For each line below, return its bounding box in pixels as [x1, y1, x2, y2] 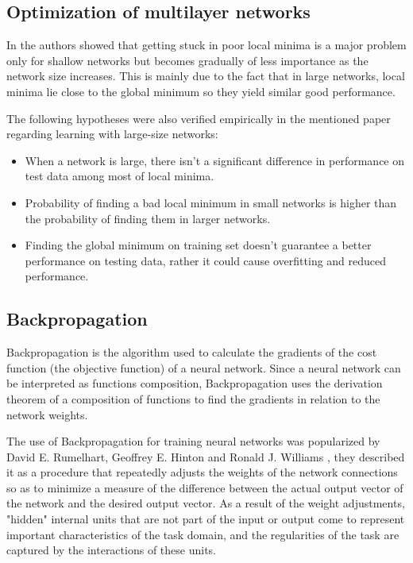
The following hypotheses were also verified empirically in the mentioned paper [6, 110, 391, 126]
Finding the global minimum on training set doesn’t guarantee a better [25, 237, 372, 253]
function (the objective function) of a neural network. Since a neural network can [6, 359, 401, 376]
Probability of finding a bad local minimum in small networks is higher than [25, 194, 397, 210]
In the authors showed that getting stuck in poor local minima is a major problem [6, 37, 407, 53]
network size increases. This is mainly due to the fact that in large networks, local [6, 67, 405, 84]
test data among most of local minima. [25, 168, 214, 184]
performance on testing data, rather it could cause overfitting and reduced [25, 252, 387, 268]
